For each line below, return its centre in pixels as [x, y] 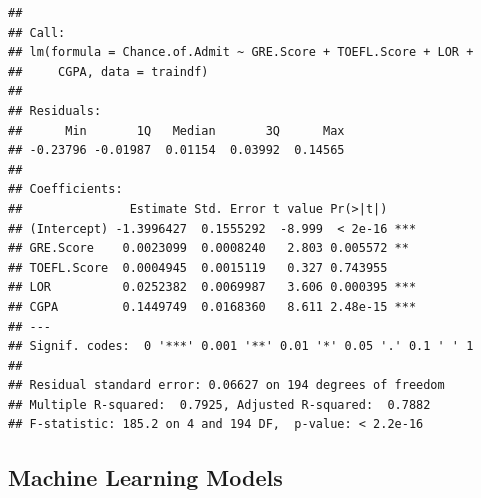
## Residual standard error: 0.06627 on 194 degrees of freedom [226, 385]
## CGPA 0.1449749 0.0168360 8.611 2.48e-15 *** [212, 306]
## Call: [37, 32]
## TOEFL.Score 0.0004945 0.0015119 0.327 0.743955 [198, 267]
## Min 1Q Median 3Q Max [176, 130]
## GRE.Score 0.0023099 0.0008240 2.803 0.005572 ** [208, 248]
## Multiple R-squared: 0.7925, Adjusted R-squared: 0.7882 [219, 404]
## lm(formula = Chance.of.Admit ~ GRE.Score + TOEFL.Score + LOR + [241, 52]
